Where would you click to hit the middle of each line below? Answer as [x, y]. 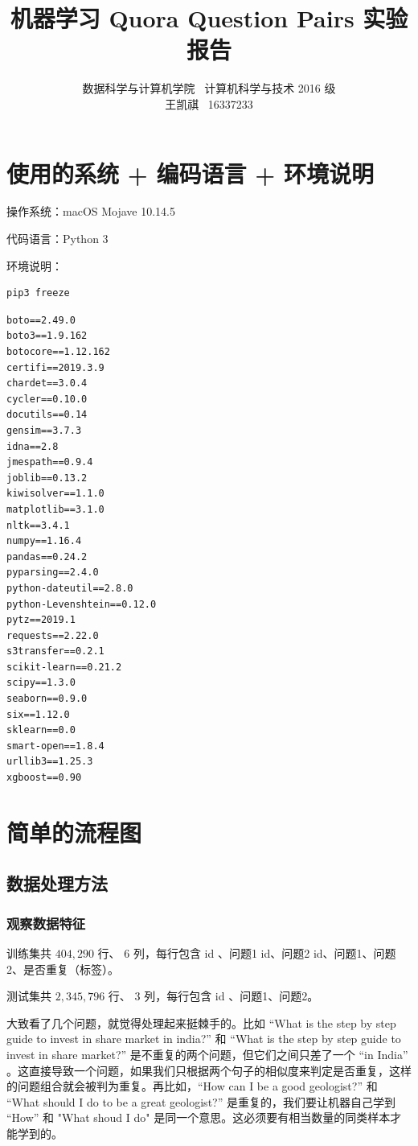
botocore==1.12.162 [58, 352]
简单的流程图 [74, 832]
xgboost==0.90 [44, 778]
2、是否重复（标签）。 [63, 969]
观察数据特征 [46, 923]
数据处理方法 [57, 883]
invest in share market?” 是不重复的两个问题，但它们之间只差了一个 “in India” [207, 1054]
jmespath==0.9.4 [50, 462]
